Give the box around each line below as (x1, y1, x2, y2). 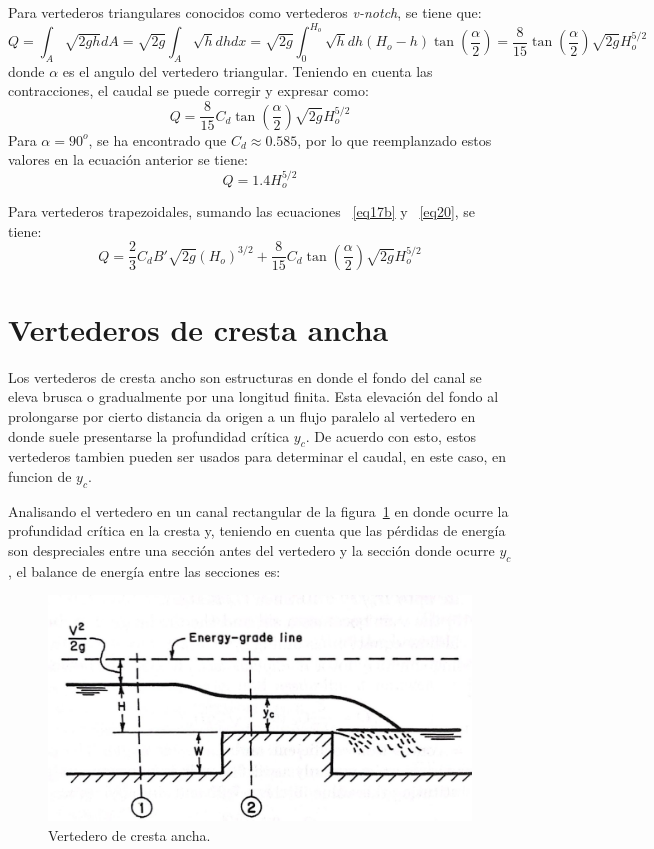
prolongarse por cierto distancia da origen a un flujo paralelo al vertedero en (8, 405, 476, 426)
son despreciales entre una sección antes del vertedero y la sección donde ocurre (8, 539, 495, 560)
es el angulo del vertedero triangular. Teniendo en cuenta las (62, 60, 433, 81)
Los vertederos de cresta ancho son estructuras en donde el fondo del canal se (8, 366, 482, 387)
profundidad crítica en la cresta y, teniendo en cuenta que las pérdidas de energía (8, 520, 506, 541)
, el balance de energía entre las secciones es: (8, 560, 281, 581)
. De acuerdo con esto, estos (305, 425, 477, 446)
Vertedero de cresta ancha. (48, 824, 211, 845)
